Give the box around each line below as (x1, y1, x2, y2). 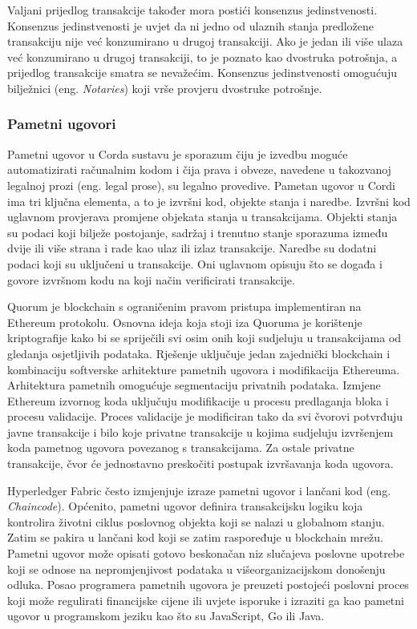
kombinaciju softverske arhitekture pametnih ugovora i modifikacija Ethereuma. (7, 361, 400, 377)
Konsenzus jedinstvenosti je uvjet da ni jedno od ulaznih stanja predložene (7, 17, 374, 34)
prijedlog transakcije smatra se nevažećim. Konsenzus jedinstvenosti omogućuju (7, 64, 397, 81)
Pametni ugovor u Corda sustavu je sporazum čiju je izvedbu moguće (7, 145, 348, 162)
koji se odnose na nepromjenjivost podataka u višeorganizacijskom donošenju (7, 560, 386, 577)
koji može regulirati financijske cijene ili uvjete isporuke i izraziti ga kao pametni (7, 591, 404, 608)
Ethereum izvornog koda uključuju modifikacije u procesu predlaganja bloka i (7, 392, 389, 409)
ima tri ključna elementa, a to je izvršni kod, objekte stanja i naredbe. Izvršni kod (7, 192, 411, 209)
